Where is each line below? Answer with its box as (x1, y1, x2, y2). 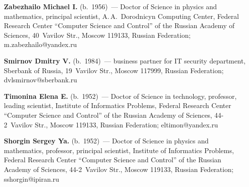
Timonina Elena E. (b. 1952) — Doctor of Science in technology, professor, (4, 91, 237, 101)
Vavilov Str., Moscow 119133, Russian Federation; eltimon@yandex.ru (10, 119, 218, 129)
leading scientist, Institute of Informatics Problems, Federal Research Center (4, 100, 232, 110)
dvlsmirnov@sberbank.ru (4, 75, 77, 85)
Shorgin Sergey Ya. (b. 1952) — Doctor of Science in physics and (4, 136, 209, 146)
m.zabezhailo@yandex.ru (4, 39, 77, 49)
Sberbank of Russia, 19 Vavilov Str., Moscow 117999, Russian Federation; (4, 65, 224, 75)
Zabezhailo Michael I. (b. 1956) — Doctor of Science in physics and (4, 1, 217, 11)
